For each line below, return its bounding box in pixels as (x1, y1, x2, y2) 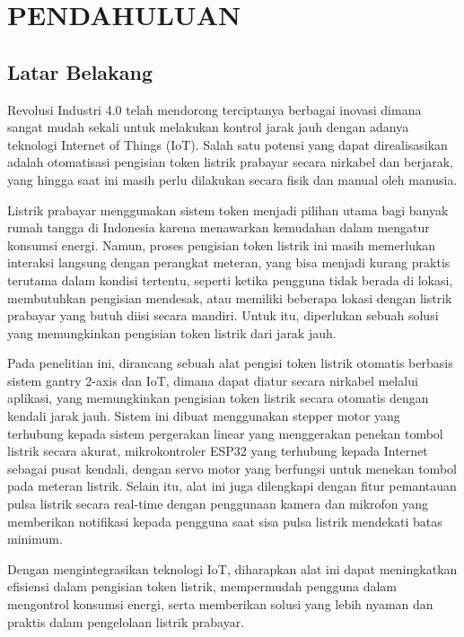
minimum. (7, 529, 63, 548)
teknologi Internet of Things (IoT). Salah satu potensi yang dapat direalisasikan (7, 135, 448, 153)
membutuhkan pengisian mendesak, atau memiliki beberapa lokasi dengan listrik (7, 288, 452, 307)
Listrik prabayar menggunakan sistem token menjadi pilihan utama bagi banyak (7, 200, 449, 219)
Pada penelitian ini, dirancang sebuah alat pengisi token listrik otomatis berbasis (7, 353, 453, 372)
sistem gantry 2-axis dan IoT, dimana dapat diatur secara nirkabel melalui (7, 371, 418, 389)
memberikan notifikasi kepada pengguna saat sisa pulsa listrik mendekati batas (7, 511, 442, 530)
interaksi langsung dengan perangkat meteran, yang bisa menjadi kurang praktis (7, 253, 451, 272)
